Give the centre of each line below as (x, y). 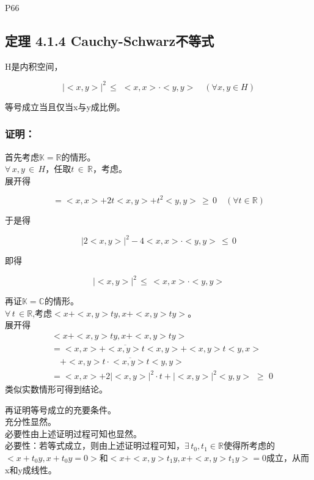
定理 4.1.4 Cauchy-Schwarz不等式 (110, 40)
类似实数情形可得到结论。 (56, 389)
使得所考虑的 (249, 445)
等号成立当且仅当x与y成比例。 (65, 106)
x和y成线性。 (31, 469)
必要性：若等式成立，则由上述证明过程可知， (95, 445)
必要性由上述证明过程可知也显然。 (73, 433)
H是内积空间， (34, 66)
